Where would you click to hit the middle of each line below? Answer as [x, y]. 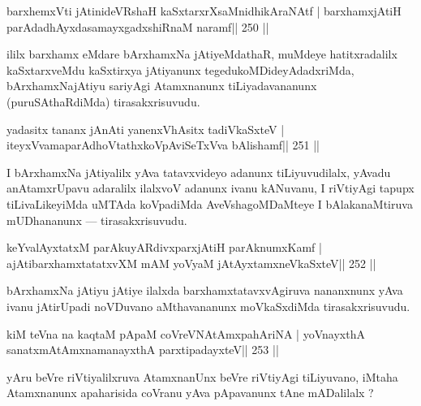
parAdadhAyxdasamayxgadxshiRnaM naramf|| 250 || [138, 26]
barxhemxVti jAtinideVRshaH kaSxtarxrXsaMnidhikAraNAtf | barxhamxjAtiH [204, 11]
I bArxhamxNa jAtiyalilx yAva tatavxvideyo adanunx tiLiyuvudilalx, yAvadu [199, 172]
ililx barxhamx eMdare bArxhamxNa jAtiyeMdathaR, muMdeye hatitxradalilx [202, 54]
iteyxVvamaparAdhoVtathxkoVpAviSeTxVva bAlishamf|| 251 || [163, 145]
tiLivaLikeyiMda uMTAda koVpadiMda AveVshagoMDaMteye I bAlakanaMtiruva [210, 203]
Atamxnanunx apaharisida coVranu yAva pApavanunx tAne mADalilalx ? [190, 393]
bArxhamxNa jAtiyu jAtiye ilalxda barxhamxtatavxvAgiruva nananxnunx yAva [205, 290]
